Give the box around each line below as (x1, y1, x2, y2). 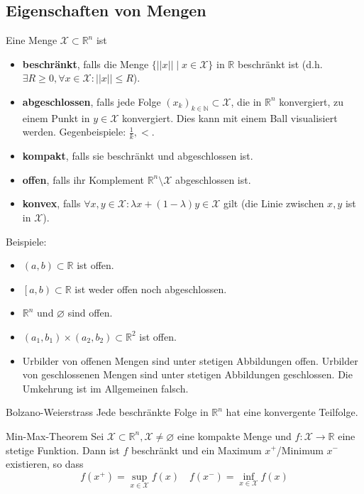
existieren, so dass (6, 456, 84, 471)
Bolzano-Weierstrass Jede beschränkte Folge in (6, 405, 209, 419)
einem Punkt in (22, 110, 90, 125)
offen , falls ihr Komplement (22, 172, 144, 187)
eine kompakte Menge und (177, 428, 292, 443)
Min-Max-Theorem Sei (6, 428, 104, 443)
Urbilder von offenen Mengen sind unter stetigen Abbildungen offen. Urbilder (22, 353, 358, 368)
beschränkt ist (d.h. (237, 56, 323, 71)
